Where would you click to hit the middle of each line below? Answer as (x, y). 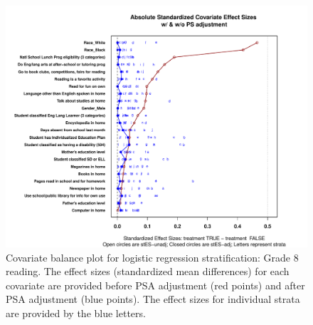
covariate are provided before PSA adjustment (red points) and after (155, 285)
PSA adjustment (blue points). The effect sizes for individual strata (153, 299)
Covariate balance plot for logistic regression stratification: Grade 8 (152, 257)
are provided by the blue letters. (76, 313)
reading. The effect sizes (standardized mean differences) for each (148, 271)
